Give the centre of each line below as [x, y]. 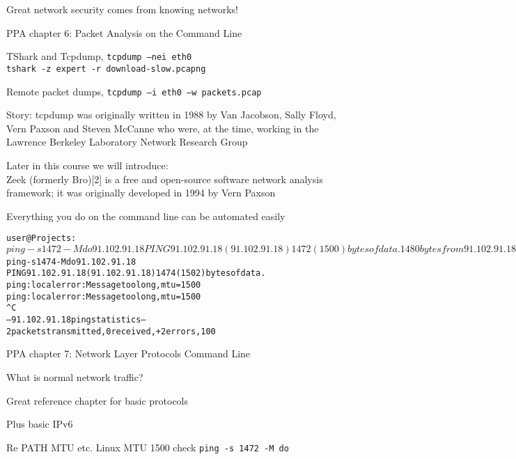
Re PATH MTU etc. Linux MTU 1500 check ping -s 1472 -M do [148, 447]
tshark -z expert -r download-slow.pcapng [106, 69]
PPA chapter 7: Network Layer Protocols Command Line [128, 353]
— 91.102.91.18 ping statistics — [76, 320]
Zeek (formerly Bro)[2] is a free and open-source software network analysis [165, 179]
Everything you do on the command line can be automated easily [146, 216]
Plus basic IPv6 [40, 424]
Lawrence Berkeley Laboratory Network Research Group [127, 142]
